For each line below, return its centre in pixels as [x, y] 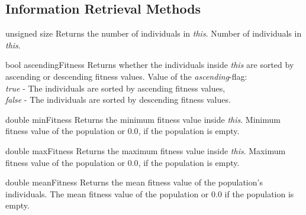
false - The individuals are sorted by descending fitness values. [118, 100]
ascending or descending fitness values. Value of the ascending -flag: [126, 76]
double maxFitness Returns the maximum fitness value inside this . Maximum [146, 150]
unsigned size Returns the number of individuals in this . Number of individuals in [154, 33]
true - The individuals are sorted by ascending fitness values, [115, 88]
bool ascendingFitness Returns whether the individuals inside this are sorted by [150, 65]
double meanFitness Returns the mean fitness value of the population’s [134, 182]
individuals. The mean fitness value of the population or [107, 193]
